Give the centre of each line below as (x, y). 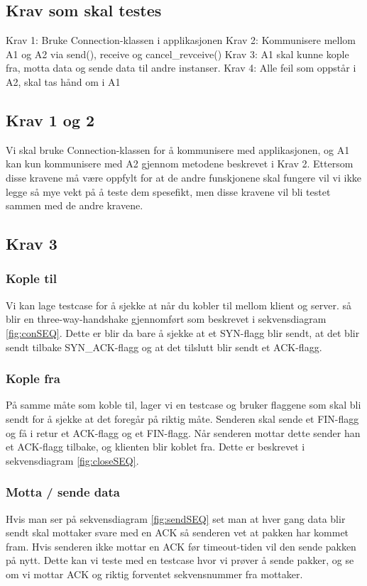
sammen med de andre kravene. (75, 205)
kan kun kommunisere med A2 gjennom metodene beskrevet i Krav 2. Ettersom (180, 164)
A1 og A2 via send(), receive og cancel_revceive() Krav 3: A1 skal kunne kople (177, 54)
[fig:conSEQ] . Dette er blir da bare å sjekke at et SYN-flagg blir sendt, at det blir (183, 332)
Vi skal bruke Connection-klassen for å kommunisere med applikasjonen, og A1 (178, 149)
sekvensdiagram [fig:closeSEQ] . (72, 460)
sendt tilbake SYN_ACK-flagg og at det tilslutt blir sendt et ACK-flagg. (164, 347)
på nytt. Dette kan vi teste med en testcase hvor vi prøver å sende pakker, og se (180, 560)
